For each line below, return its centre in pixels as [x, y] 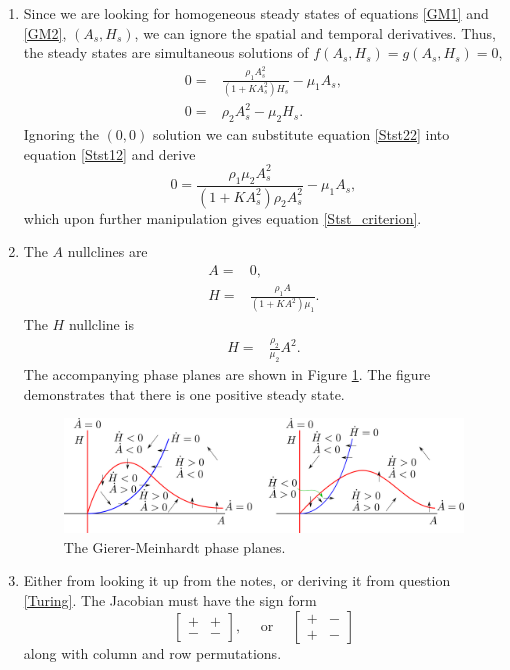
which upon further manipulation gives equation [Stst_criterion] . [222, 217]
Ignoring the [61, 134]
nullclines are [107, 251]
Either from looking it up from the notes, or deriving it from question [237, 580]
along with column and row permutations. [152, 652]
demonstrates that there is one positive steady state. [184, 393]
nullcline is [101, 324]
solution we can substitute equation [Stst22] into [301, 134]
